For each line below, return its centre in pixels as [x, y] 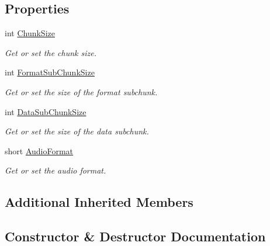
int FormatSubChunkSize [50, 72]
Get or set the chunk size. [51, 52]
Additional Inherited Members [99, 202]
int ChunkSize [30, 33]
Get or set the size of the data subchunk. [77, 131]
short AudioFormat [39, 150]
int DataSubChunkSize [46, 111]
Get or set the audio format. [56, 170]
